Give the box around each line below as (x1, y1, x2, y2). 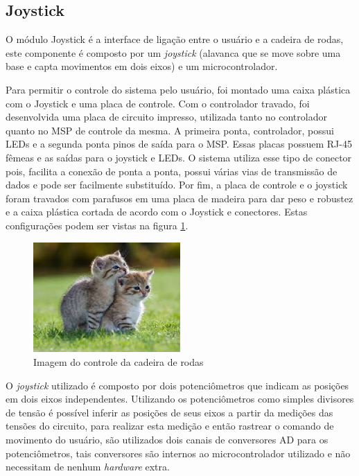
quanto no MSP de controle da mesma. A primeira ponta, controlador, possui (6, 123, 334, 137)
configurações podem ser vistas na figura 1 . (6, 218, 189, 232)
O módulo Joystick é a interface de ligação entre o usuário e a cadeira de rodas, (6, 32, 344, 46)
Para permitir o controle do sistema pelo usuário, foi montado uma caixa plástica (6, 82, 351, 96)
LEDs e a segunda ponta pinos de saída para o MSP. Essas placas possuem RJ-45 (6, 136, 352, 151)
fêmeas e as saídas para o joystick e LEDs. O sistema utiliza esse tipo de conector (6, 150, 352, 164)
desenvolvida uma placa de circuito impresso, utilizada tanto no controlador (6, 109, 327, 124)
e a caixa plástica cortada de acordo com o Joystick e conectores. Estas (6, 204, 308, 219)
